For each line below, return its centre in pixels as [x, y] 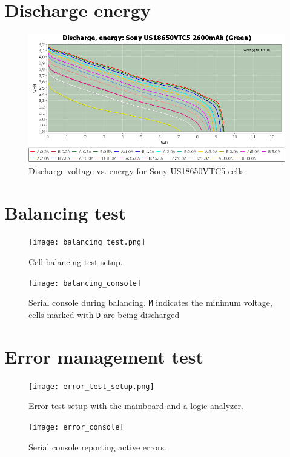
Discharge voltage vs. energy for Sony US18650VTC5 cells [136, 170]
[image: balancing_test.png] [87, 242]
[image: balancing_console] [85, 283]
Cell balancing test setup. [76, 262]
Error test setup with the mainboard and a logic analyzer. [136, 406]
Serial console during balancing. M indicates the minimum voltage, [150, 303]
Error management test [104, 356]
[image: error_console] [76, 428]
